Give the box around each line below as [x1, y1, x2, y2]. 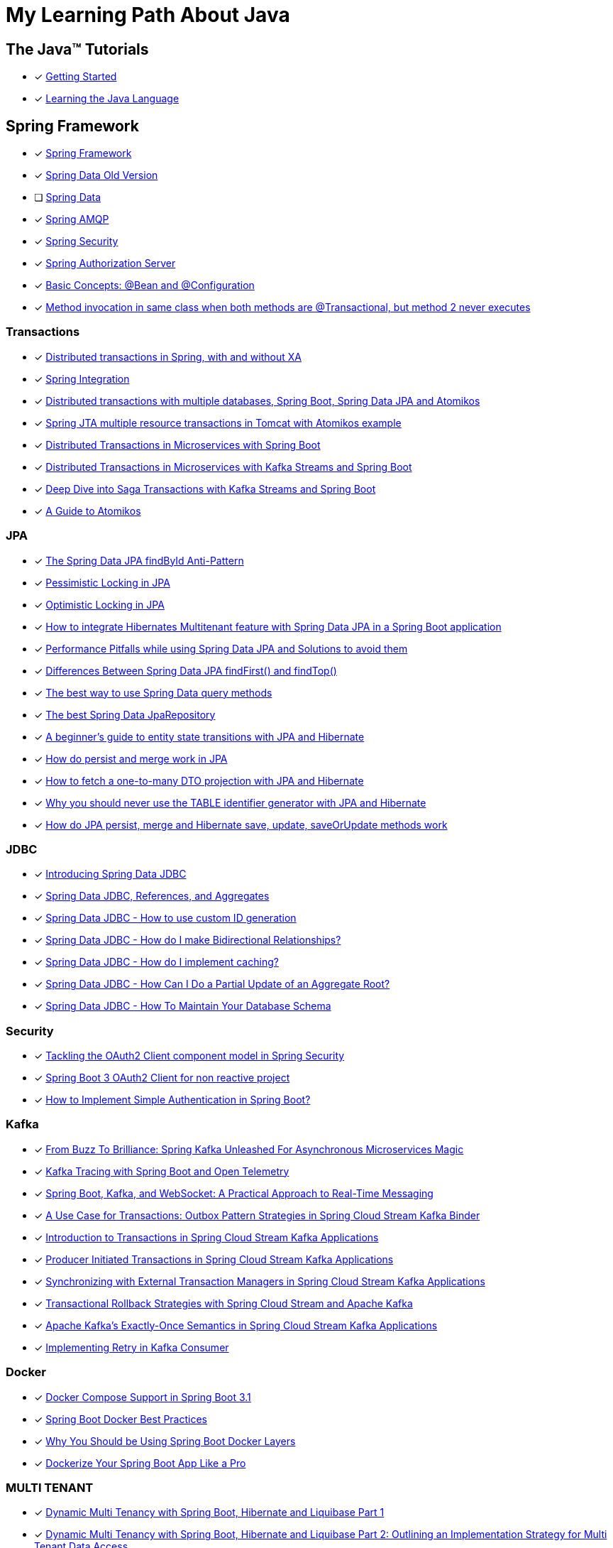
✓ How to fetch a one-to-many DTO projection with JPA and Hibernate [34, 774, 364, 787]
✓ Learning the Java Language [34, 92, 180, 105]
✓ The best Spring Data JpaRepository [34, 708, 216, 721]
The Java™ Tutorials [6, 40, 149, 58]
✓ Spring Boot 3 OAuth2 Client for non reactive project [34, 1072, 290, 1084]
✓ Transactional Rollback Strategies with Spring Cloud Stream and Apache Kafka [34, 1297, 413, 1309]
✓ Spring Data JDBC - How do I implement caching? [34, 956, 279, 969]
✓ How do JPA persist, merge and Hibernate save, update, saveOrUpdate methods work [34, 818, 448, 831]
